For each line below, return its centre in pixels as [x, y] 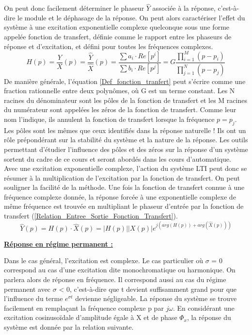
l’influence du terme [33, 298]
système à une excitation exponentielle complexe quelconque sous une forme [117, 27]
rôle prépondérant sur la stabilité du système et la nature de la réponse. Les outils [126, 140]
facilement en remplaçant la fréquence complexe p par [84, 308]
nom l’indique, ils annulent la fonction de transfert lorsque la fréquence [109, 119]
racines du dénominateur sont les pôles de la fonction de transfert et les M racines [126, 100]
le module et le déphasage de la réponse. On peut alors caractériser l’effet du [131, 17]
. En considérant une [204, 308]
